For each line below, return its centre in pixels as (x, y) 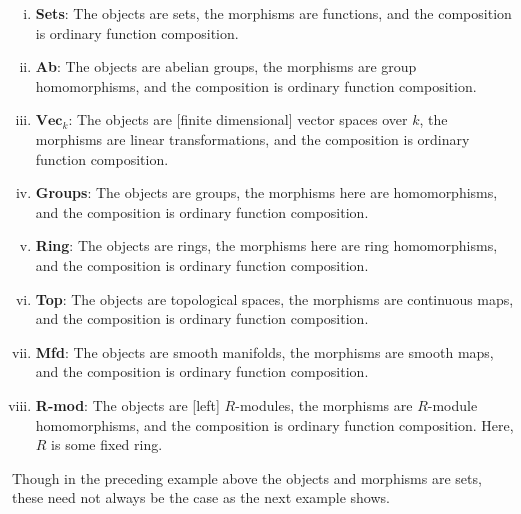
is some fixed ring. (107, 444)
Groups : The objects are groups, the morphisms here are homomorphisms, (266, 192)
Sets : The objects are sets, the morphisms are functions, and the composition (273, 13)
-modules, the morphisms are (324, 404)
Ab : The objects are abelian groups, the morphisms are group (226, 66)
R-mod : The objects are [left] (127, 404)
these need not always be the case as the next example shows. (201, 497)
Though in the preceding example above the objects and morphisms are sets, (247, 477)
